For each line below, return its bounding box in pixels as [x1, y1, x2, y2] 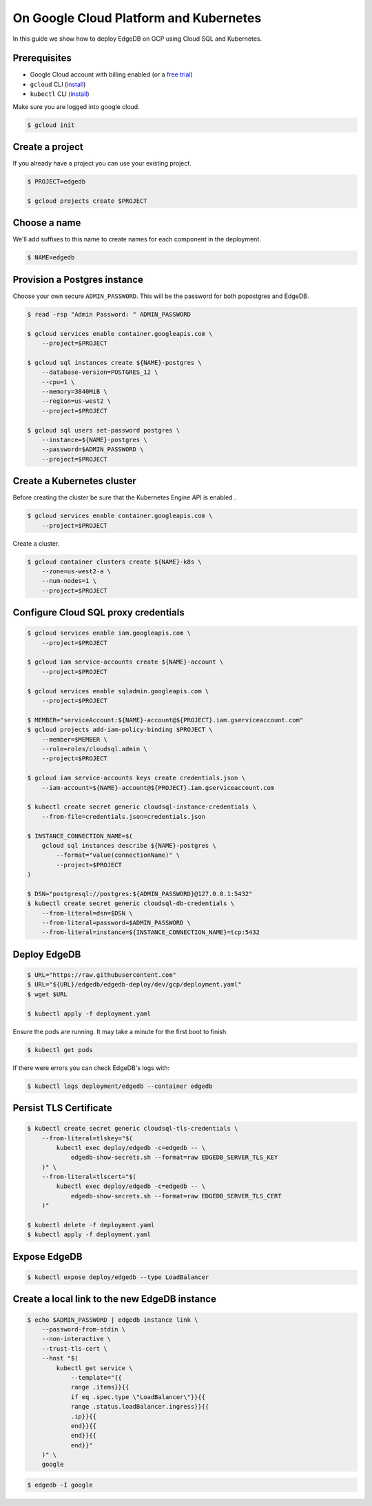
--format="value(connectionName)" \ [56, 851, 180, 859]
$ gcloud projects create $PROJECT [27, 197, 147, 205]
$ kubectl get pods [27, 1046, 93, 1053]
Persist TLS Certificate [12, 1102, 113, 1113]
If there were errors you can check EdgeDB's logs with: [12, 1063, 170, 1072]
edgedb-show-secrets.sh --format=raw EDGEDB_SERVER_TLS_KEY [70, 1153, 278, 1162]
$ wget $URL [27, 990, 68, 998]
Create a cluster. [12, 539, 60, 548]
